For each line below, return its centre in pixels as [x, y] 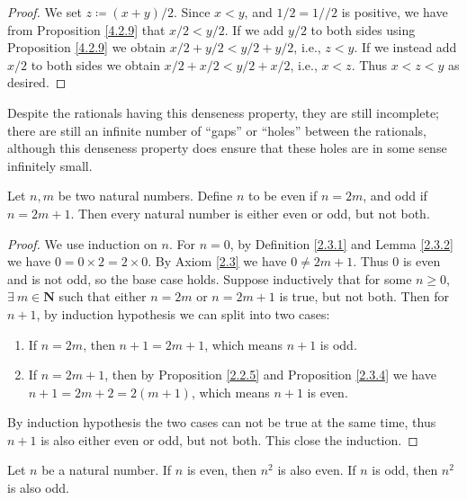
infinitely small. [50, 165]
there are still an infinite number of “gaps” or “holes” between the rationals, [217, 130]
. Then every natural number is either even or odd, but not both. [250, 213]
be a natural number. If [107, 470]
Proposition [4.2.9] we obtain [87, 47]
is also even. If [317, 470]
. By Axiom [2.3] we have [217, 261]
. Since [192, 12]
